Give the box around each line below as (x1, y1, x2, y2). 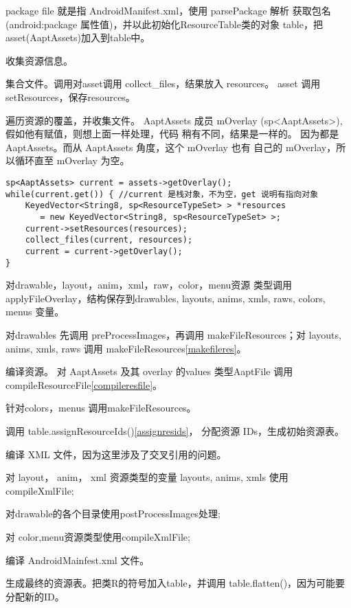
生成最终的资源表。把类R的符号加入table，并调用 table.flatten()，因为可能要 (5, 576, 346, 590)
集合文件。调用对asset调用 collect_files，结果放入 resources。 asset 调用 (5, 76, 321, 91)
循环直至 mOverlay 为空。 (14, 153, 130, 168)
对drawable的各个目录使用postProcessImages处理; (5, 506, 220, 521)
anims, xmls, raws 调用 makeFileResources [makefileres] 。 (5, 341, 247, 355)
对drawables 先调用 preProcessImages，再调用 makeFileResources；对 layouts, (5, 327, 341, 341)
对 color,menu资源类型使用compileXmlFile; (5, 529, 190, 543)
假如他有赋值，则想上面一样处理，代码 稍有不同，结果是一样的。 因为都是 (5, 126, 339, 141)
